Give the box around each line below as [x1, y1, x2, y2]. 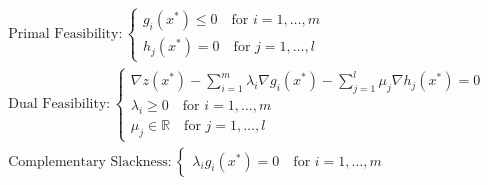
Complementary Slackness [8, 154, 168, 169]
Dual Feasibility [8, 96, 107, 111]
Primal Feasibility [8, 26, 119, 41]
